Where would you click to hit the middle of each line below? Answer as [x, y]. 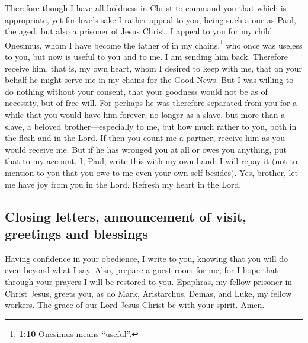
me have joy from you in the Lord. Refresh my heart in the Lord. [123, 184]
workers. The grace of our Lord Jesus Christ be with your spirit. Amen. [135, 305]
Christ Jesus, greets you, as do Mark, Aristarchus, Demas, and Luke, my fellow [148, 293]
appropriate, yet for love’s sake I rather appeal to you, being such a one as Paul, [150, 19]
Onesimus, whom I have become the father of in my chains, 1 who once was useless [154, 44]
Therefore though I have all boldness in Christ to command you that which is [146, 8]
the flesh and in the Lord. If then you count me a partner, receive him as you [145, 138]
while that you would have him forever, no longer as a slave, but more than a [145, 114]
